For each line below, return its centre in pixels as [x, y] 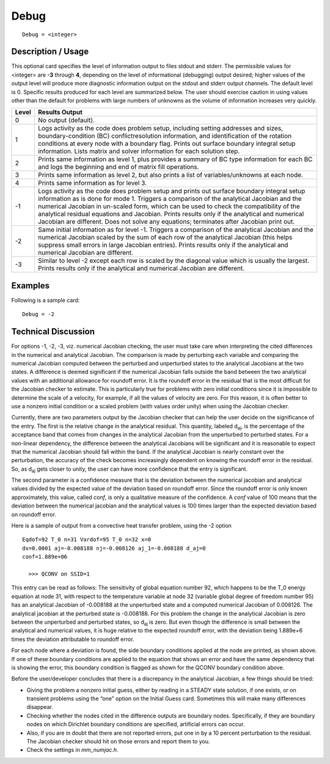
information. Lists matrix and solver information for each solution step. [139, 151]
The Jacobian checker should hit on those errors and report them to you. [118, 741]
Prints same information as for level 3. [92, 183]
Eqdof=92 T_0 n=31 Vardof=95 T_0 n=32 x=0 [87, 540]
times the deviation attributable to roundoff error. [73, 639]
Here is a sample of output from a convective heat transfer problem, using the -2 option [122, 526]
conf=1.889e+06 [45, 557]
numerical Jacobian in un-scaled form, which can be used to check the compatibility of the [169, 206]
